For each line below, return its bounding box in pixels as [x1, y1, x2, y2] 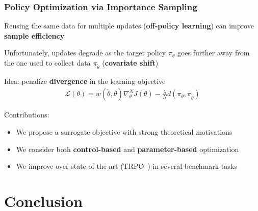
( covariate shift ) [102, 57, 159, 68]
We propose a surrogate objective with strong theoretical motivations [16, 126, 233, 137]
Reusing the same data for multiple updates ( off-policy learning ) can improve [4, 20, 254, 31]
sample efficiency [4, 30, 65, 41]
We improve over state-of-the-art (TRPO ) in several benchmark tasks [16, 161, 237, 171]
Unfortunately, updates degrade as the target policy [4, 47, 166, 58]
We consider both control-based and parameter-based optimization [16, 143, 239, 154]
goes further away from [177, 47, 250, 58]
